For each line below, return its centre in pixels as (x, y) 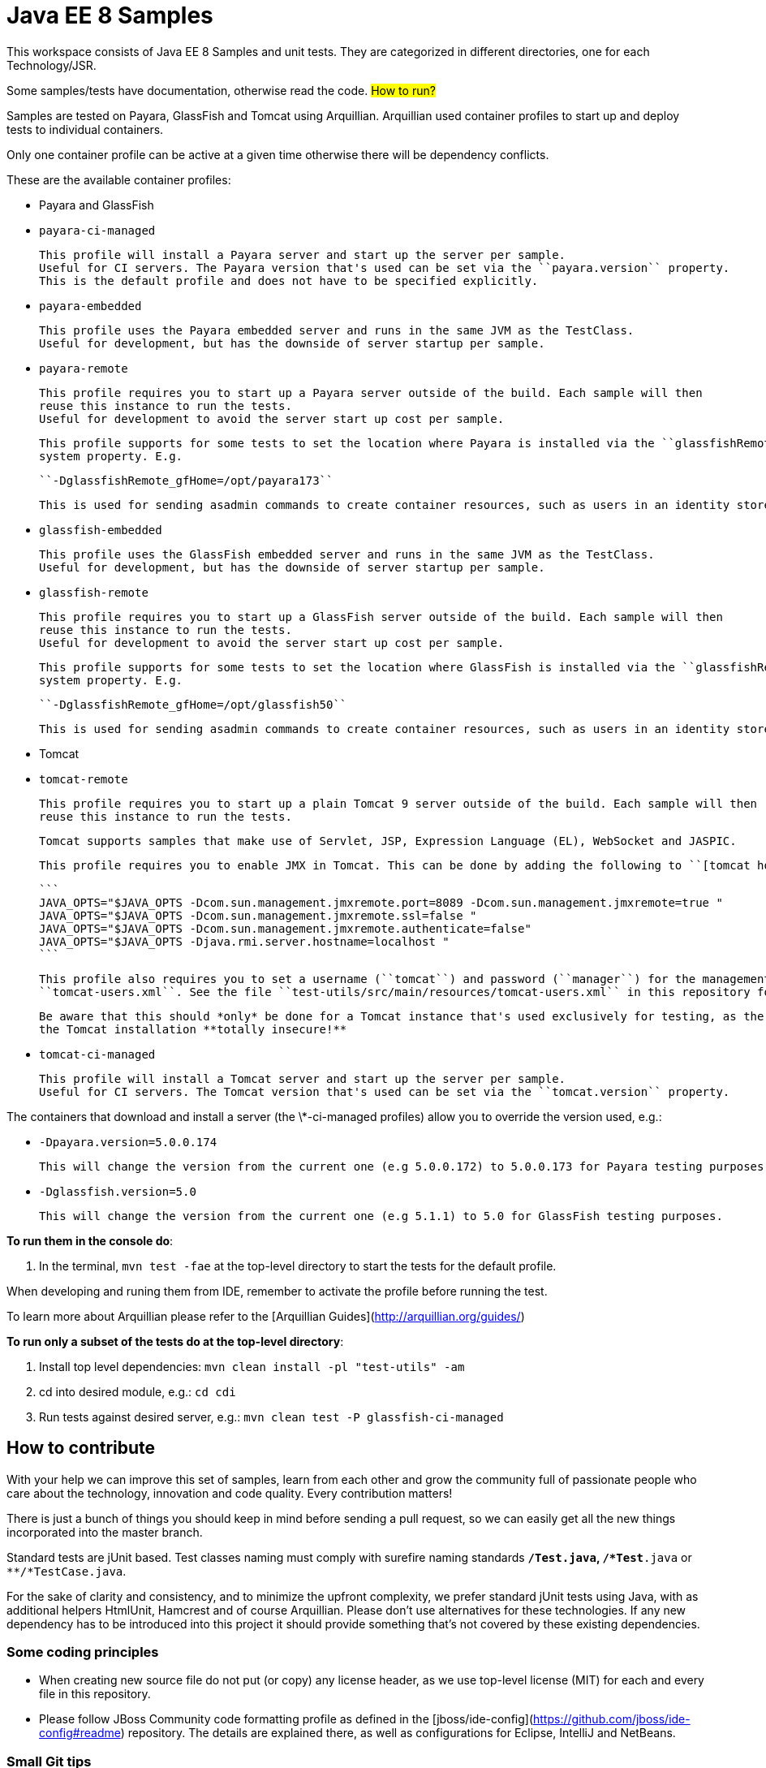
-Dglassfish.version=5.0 (118, 1191)
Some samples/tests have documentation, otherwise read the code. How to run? (221, 90)
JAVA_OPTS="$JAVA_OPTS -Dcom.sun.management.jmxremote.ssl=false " (258, 915)
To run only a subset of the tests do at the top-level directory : (175, 1341)
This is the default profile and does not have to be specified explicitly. (289, 280)
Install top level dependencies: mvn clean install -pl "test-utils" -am (252, 1366)
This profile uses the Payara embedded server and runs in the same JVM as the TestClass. (337, 330)
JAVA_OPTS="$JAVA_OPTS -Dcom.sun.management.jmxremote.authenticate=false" (285, 928)
